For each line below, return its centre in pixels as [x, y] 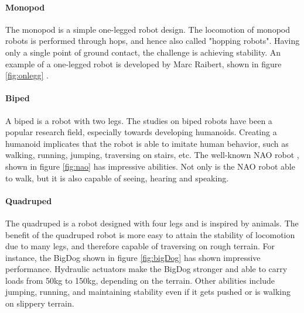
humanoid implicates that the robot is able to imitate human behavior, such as [147, 143]
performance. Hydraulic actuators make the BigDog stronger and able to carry [146, 269]
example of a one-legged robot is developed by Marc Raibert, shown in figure [144, 63]
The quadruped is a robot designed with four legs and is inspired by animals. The [152, 223]
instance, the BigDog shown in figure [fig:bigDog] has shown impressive [133, 257]
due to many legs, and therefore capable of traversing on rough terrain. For [140, 246]
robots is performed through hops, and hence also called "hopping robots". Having [153, 41]
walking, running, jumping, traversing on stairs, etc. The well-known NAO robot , [152, 155]
